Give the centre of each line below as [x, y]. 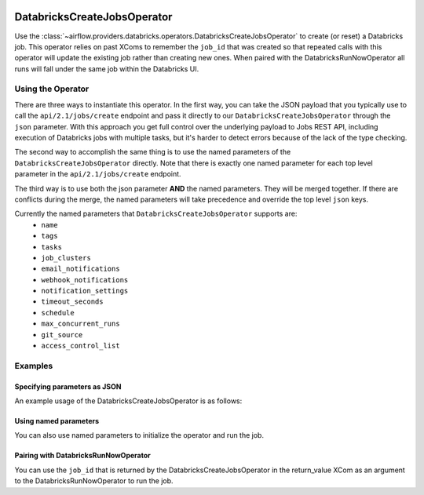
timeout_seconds [72, 302]
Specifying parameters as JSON [68, 386]
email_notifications [81, 269]
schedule [58, 313]
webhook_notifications [85, 280]
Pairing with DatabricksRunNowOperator [82, 456]
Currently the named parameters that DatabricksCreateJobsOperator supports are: [156, 214]
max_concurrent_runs [81, 324]
